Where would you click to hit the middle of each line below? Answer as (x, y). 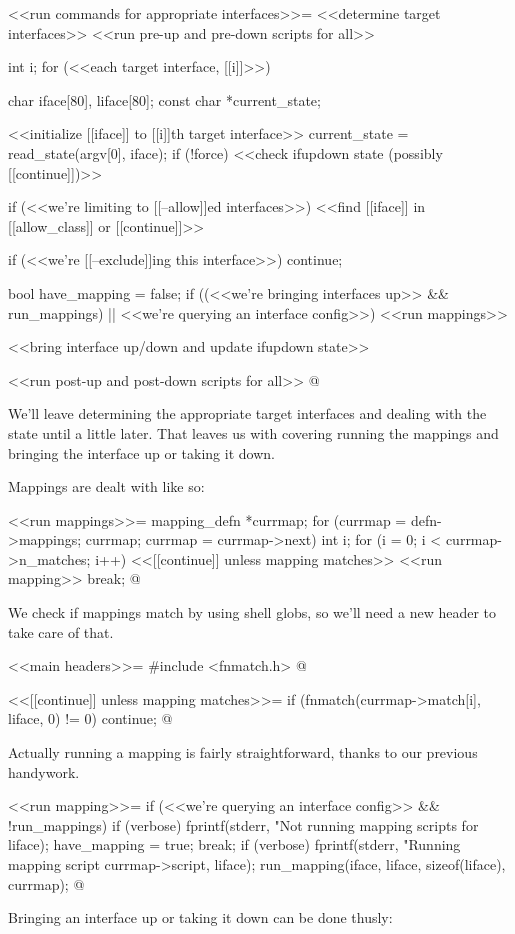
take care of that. (61, 631)
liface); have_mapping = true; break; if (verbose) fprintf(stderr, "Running (234, 844)
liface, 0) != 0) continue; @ (90, 718)
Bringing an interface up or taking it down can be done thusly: (200, 917)
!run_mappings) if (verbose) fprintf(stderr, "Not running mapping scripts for (243, 824)
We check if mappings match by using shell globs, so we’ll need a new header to (252, 612)
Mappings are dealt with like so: (106, 486)
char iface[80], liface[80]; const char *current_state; (164, 99)
